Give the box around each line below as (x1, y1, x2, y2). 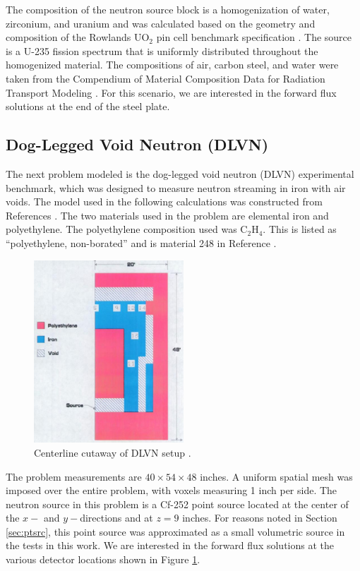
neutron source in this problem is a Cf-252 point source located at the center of (6, 496, 349, 511)
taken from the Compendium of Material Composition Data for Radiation (6, 71, 325, 85)
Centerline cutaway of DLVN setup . (34, 445, 191, 459)
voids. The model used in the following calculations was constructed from (6, 194, 323, 209)
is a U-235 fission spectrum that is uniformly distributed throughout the (6, 43, 318, 58)
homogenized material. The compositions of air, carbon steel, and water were (6, 57, 339, 72)
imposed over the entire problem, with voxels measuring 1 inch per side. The (6, 483, 337, 498)
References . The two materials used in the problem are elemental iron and (6, 208, 329, 222)
